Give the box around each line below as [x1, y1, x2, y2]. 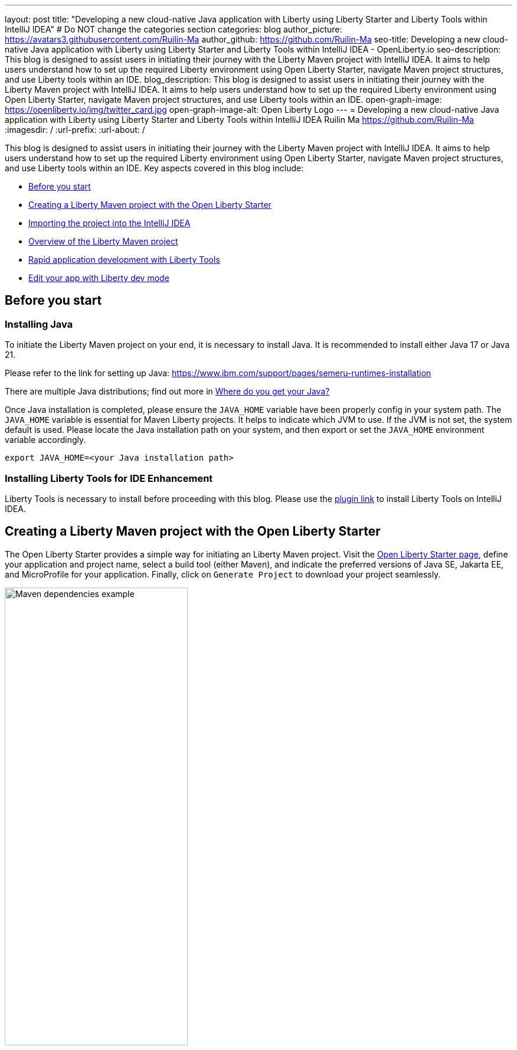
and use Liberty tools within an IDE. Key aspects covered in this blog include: [5, 163, 304, 173]
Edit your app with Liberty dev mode [28, 273, 169, 283]
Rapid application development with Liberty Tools [28, 255, 220, 265]
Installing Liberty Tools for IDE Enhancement [5, 472, 213, 484]
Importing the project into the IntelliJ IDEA [28, 218, 191, 228]
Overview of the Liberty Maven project [28, 236, 178, 246]
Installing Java [5, 318, 73, 330]
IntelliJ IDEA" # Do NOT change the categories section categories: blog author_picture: [5, 24, 342, 34]
